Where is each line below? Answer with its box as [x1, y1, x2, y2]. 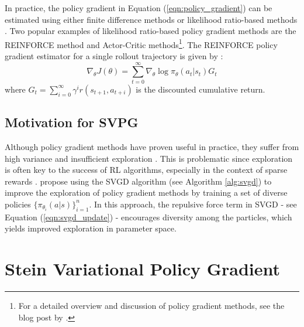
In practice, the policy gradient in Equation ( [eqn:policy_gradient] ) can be [5, 2, 272, 13]
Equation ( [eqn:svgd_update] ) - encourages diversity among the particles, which [5, 210, 292, 223]
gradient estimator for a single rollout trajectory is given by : [5, 50, 223, 62]
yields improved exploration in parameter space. [5, 222, 177, 234]
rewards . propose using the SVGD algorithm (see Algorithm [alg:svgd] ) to [5, 175, 272, 187]
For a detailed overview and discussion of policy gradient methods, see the [18, 299, 285, 312]
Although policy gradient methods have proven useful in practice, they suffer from [5, 140, 299, 152]
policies [5, 197, 31, 210]
